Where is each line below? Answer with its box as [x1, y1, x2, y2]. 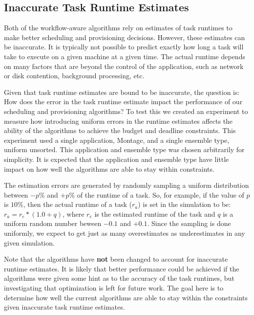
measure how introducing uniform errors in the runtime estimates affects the [4, 115, 233, 126]
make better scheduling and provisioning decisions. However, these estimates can [4, 32, 245, 42]
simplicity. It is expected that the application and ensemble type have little [4, 154, 229, 164]
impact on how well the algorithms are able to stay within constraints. [4, 163, 214, 174]
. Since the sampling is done [147, 218, 231, 228]
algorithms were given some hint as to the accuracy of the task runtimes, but [4, 273, 234, 283]
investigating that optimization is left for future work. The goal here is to [4, 283, 224, 293]
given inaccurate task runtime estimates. [4, 302, 125, 312]
